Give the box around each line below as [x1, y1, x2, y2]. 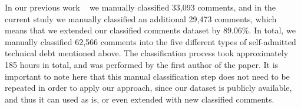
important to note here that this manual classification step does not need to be [5, 70, 290, 82]
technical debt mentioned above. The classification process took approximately [5, 47, 289, 59]
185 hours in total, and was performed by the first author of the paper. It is [5, 58, 279, 70]
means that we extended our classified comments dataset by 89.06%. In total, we [5, 24, 296, 36]
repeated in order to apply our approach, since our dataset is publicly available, [5, 81, 292, 94]
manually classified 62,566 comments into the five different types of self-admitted [5, 35, 296, 47]
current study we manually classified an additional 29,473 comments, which [5, 12, 277, 25]
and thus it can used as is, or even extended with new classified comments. [5, 93, 274, 105]
